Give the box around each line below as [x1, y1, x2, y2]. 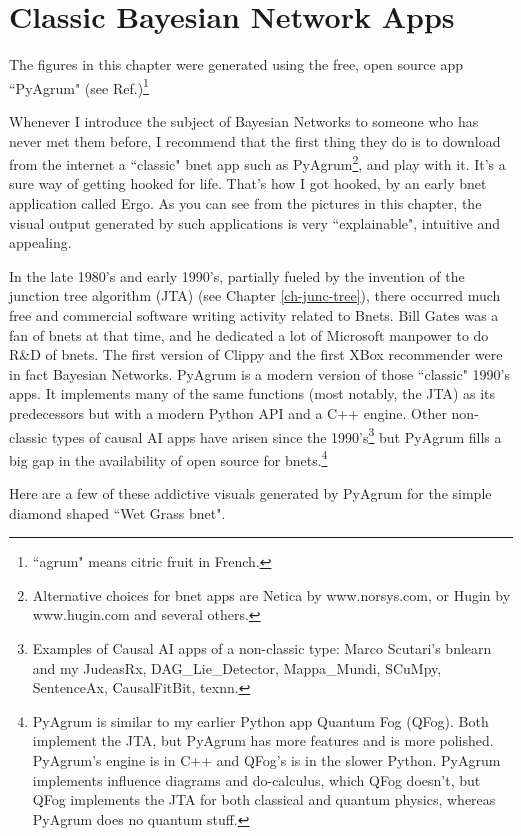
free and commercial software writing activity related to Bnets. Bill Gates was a [9, 304, 499, 325]
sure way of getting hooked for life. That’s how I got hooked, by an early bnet [9, 173, 487, 194]
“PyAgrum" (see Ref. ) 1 [9, 74, 149, 98]
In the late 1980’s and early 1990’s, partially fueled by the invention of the [9, 265, 465, 286]
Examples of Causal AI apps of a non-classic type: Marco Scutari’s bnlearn [32, 638, 492, 658]
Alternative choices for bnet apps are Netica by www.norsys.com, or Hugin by [32, 584, 511, 605]
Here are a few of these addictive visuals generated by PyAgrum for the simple [9, 483, 492, 504]
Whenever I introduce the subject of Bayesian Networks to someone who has [9, 110, 479, 131]
